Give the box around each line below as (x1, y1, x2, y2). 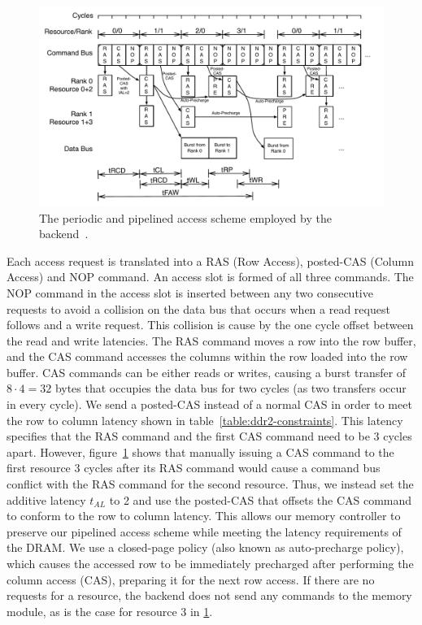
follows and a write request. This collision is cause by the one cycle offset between (7, 316, 414, 333)
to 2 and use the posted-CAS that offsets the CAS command (109, 491, 412, 508)
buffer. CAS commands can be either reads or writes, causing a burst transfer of (7, 363, 407, 380)
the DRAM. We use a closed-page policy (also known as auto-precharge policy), (7, 539, 404, 556)
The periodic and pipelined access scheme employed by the (39, 209, 332, 226)
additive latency (7, 491, 86, 508)
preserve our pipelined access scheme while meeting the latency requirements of (7, 523, 402, 540)
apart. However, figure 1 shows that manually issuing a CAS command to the (7, 443, 394, 460)
